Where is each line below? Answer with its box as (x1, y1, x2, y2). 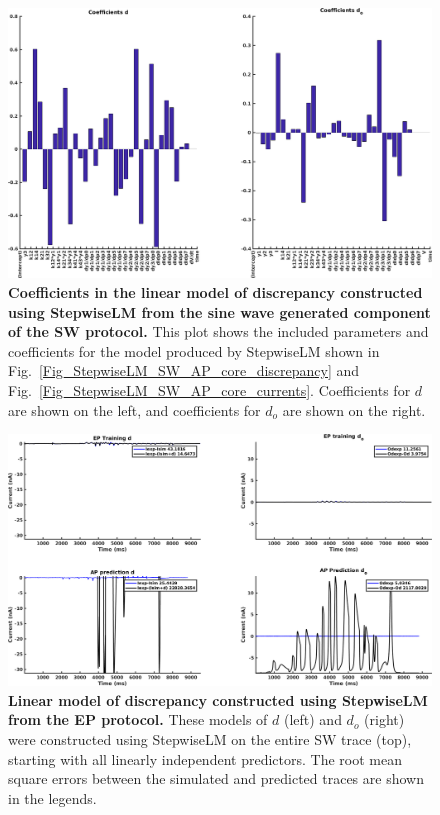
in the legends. (8, 787, 97, 808)
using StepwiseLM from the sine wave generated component (8, 301, 431, 322)
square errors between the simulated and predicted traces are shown (8, 768, 424, 789)
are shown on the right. (282, 399, 426, 420)
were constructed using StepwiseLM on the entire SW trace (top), (8, 729, 412, 750)
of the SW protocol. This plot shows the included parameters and (8, 321, 429, 342)
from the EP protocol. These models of (8, 709, 268, 730)
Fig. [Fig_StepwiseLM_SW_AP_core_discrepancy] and (8, 360, 360, 381)
